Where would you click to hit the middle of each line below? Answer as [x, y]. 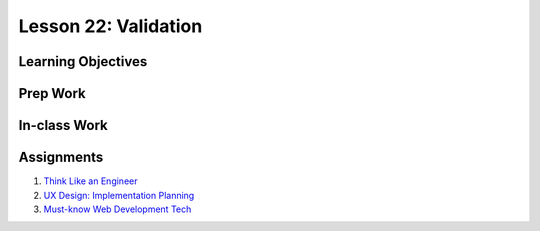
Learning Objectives [83, 61]
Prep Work [52, 93]
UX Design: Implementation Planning [119, 195]
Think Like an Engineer [90, 181]
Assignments [61, 157]
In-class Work [63, 125]
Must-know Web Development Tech [117, 209]
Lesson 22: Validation [110, 26]
